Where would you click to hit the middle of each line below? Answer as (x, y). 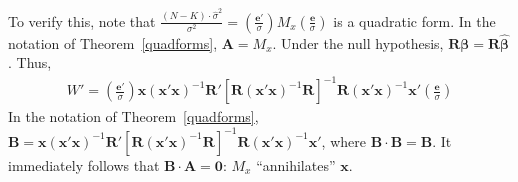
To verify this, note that (82, 20)
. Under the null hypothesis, (358, 42)
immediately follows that (84, 164)
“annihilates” (296, 164)
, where (343, 140)
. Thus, (30, 62)
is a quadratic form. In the (414, 20)
